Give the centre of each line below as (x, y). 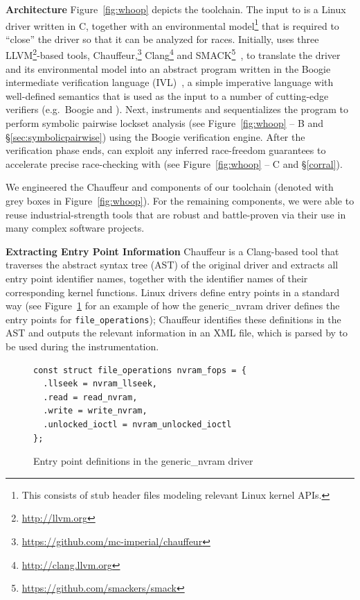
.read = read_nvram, (90, 397)
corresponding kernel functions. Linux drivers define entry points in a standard (173, 292)
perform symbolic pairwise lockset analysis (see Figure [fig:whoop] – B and (165, 123)
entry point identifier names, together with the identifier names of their (157, 278)
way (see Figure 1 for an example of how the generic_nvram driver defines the (173, 306)
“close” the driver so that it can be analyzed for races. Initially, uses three (162, 38)
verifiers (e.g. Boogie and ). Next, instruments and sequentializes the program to (177, 109)
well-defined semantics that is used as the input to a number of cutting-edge (167, 95)
